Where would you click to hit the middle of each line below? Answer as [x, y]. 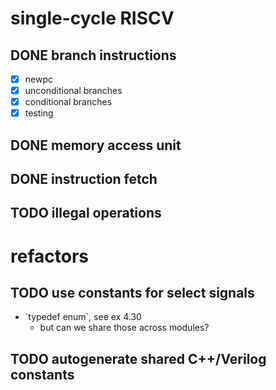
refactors [49, 256]
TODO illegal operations [86, 213]
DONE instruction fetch [84, 179]
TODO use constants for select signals [132, 293]
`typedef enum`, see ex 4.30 [83, 317]
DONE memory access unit [96, 145]
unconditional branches [73, 91]
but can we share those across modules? [124, 328]
